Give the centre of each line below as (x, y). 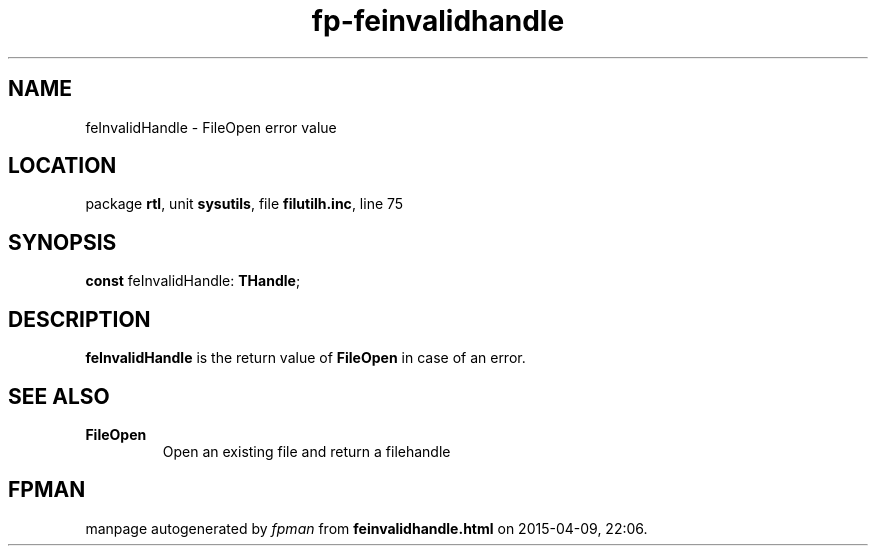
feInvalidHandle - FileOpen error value (211, 127)
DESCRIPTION (79, 319)
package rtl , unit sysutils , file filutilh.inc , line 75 (244, 204)
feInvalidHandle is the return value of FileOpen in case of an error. (305, 358)
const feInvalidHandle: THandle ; (193, 281)
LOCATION (62, 166)
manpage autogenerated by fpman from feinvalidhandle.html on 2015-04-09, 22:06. (366, 528)
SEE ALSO (59, 396)
